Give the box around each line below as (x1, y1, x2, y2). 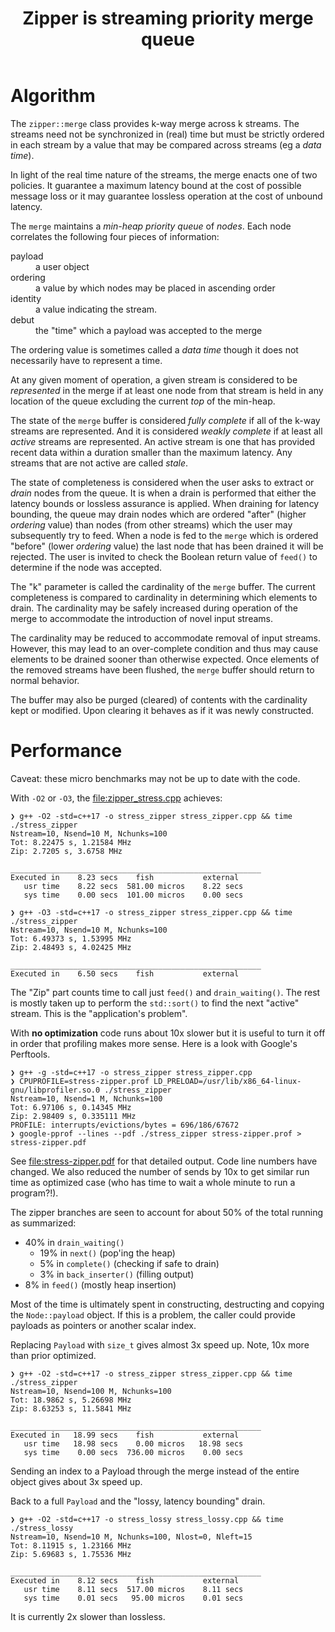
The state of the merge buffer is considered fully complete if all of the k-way (10, 414, 321, 426)
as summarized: (10, 1217, 77, 1229)
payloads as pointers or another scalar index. (10, 1319, 197, 1331)
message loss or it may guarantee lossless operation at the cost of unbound (10, 190, 323, 202)
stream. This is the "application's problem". (10, 1007, 188, 1019)
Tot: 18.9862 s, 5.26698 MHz (10, 1395, 132, 1405)
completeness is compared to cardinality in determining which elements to (10, 591, 318, 603)
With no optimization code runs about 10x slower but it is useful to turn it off (10, 1027, 326, 1039)
